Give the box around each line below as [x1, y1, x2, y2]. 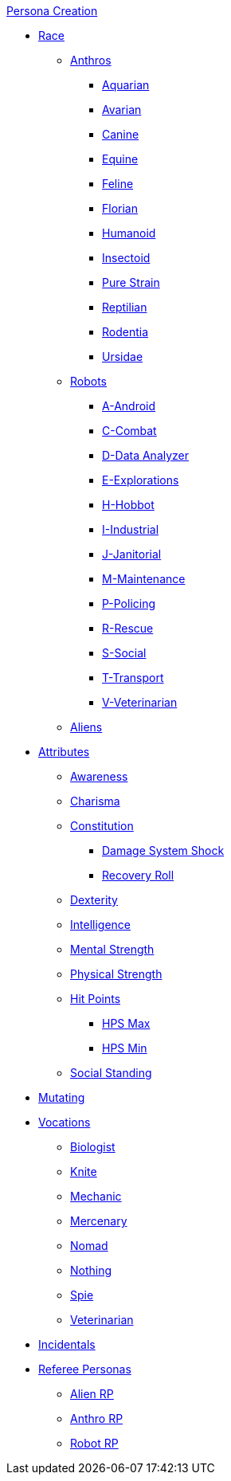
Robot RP [70, 1436, 119, 1450]
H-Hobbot [102, 498, 155, 511]
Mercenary [70, 1214, 127, 1228]
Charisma [70, 794, 120, 808]
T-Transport [102, 671, 164, 684]
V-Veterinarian [102, 695, 178, 709]
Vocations [38, 1115, 91, 1129]
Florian [102, 202, 138, 215]
